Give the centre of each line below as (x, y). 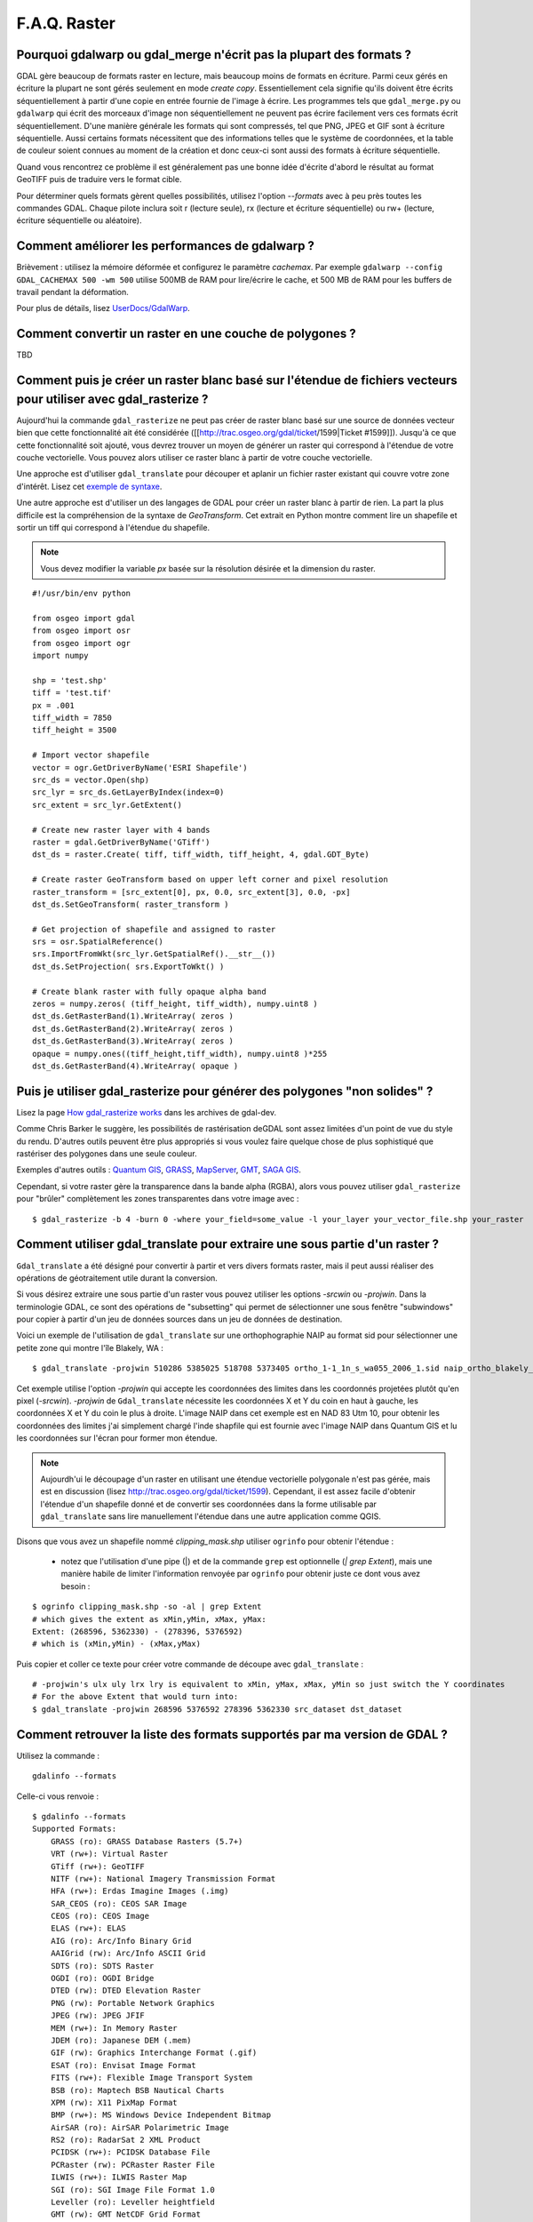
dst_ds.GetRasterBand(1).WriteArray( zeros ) (133, 1016)
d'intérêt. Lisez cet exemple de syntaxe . (89, 486)
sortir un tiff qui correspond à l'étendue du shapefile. (113, 527)
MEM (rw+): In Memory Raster (114, 2028)
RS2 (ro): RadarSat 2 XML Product (126, 2140)
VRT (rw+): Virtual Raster (109, 1854)
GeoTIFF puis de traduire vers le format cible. (99, 180)
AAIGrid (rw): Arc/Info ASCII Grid (128, 1954)
